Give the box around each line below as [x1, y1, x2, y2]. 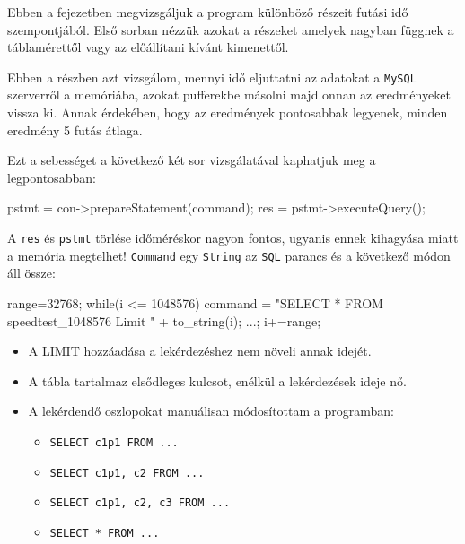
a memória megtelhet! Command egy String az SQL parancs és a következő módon [7, 246, 451, 264]
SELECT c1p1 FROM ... [49, 436, 179, 449]
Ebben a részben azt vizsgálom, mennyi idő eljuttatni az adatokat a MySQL [7, 67, 417, 86]
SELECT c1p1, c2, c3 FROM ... [49, 497, 231, 510]
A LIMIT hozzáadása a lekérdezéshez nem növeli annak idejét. [28, 341, 372, 360]
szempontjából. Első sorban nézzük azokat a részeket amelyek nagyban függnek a [7, 20, 454, 39]
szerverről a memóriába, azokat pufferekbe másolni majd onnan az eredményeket [7, 85, 451, 104]
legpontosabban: [7, 168, 96, 186]
